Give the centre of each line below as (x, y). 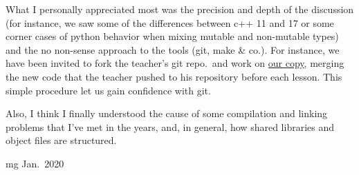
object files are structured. (61, 140)
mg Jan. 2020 (35, 163)
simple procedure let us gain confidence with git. (108, 90)
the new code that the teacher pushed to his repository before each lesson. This (174, 76)
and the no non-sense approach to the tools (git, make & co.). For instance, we (173, 49)
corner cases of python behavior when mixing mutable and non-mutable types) (172, 36)
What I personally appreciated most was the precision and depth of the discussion (180, 9)
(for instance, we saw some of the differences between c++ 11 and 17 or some (170, 22)
